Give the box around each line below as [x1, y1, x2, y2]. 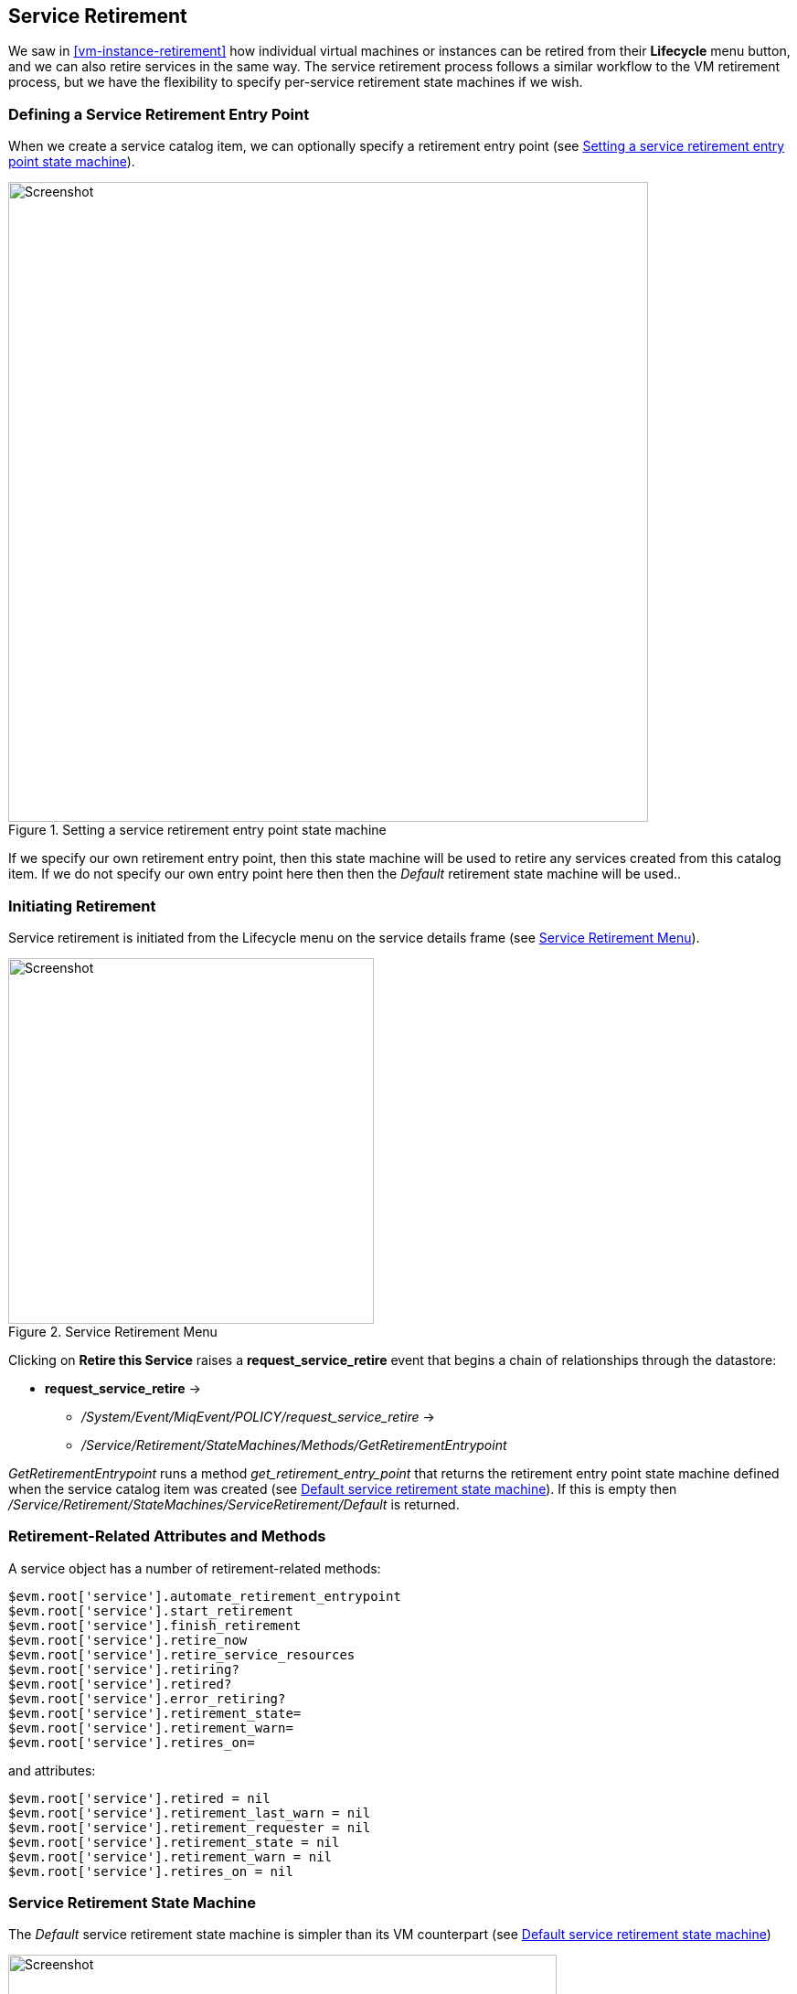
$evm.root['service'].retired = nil [8, 1790, 271, 1806]
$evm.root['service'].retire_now [8, 1632, 248, 1647]
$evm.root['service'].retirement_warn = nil [8, 1849, 333, 1864]
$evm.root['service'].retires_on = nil [8, 1863, 293, 1879]
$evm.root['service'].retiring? [8, 1661, 239, 1677]
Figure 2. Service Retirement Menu [8, 1323, 218, 1339]
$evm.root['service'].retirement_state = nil [8, 1834, 340, 1850]
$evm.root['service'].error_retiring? [8, 1690, 286, 1706]
